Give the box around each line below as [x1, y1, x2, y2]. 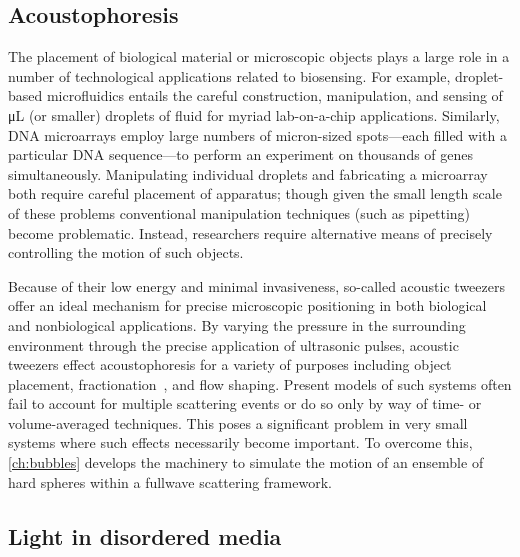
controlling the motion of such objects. [8, 242, 244, 263]
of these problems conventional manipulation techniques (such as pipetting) [8, 202, 471, 223]
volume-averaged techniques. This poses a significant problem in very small [8, 412, 468, 433]
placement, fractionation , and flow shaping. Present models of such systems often [8, 373, 512, 394]
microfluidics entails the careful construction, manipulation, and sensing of [46, 85, 503, 106]
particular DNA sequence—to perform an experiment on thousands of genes [8, 144, 474, 165]
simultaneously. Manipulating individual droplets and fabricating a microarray [8, 163, 488, 184]
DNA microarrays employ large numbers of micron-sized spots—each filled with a [8, 124, 507, 145]
